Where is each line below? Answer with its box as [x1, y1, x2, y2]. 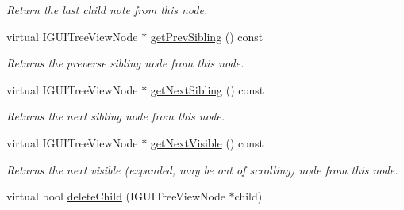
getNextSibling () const [150, 81, 264, 97]
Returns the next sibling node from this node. [6, 108, 225, 124]
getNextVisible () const [150, 134, 264, 151]
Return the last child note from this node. [6, 2, 208, 17]
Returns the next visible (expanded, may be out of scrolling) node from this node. [6, 161, 398, 178]
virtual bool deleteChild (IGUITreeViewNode [6, 188, 225, 204]
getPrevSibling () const [150, 28, 264, 44]
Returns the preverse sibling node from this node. [6, 55, 244, 71]
